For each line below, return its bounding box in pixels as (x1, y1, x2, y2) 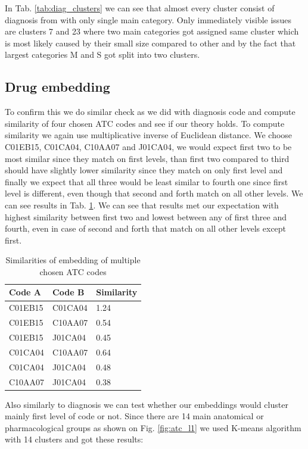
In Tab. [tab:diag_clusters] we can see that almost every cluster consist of (5, 2, 275, 14)
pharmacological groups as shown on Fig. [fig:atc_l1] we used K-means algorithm (5, 421, 301, 434)
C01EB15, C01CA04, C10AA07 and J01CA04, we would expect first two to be (5, 140, 292, 152)
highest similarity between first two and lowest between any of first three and (5, 210, 287, 223)
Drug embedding (5, 77, 110, 96)
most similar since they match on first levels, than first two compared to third (5, 152, 290, 164)
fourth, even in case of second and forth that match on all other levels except (5, 222, 287, 235)
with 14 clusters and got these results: (5, 433, 144, 445)
